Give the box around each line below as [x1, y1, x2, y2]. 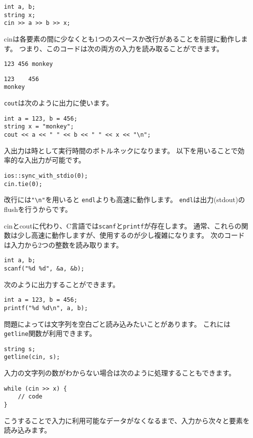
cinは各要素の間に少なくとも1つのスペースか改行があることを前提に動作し [4, 33, 241, 43]
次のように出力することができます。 [4, 279, 120, 289]
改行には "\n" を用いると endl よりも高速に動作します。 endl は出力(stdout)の [4, 194, 245, 205]
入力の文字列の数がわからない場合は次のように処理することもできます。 [4, 368, 236, 378]
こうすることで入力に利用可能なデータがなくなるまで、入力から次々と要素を [4, 415, 250, 425]
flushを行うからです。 [4, 204, 72, 214]
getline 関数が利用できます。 [4, 328, 96, 338]
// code [18, 393, 42, 400]
